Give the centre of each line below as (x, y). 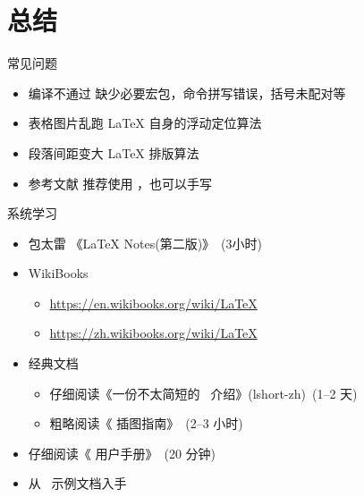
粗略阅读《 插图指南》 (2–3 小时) (146, 423)
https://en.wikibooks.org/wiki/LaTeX (153, 303)
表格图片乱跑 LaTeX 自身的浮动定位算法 (145, 123)
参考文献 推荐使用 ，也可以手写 (120, 183)
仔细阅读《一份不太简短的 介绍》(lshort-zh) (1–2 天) (203, 393)
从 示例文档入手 (77, 483)
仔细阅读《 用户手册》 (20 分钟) (122, 453)
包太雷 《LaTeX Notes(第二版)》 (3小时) (145, 243)
